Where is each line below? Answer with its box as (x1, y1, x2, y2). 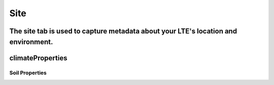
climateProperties (9, 54, 67, 62)
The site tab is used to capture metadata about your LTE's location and (9, 27, 237, 35)
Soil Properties (9, 69, 47, 76)
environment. (9, 37, 53, 46)
